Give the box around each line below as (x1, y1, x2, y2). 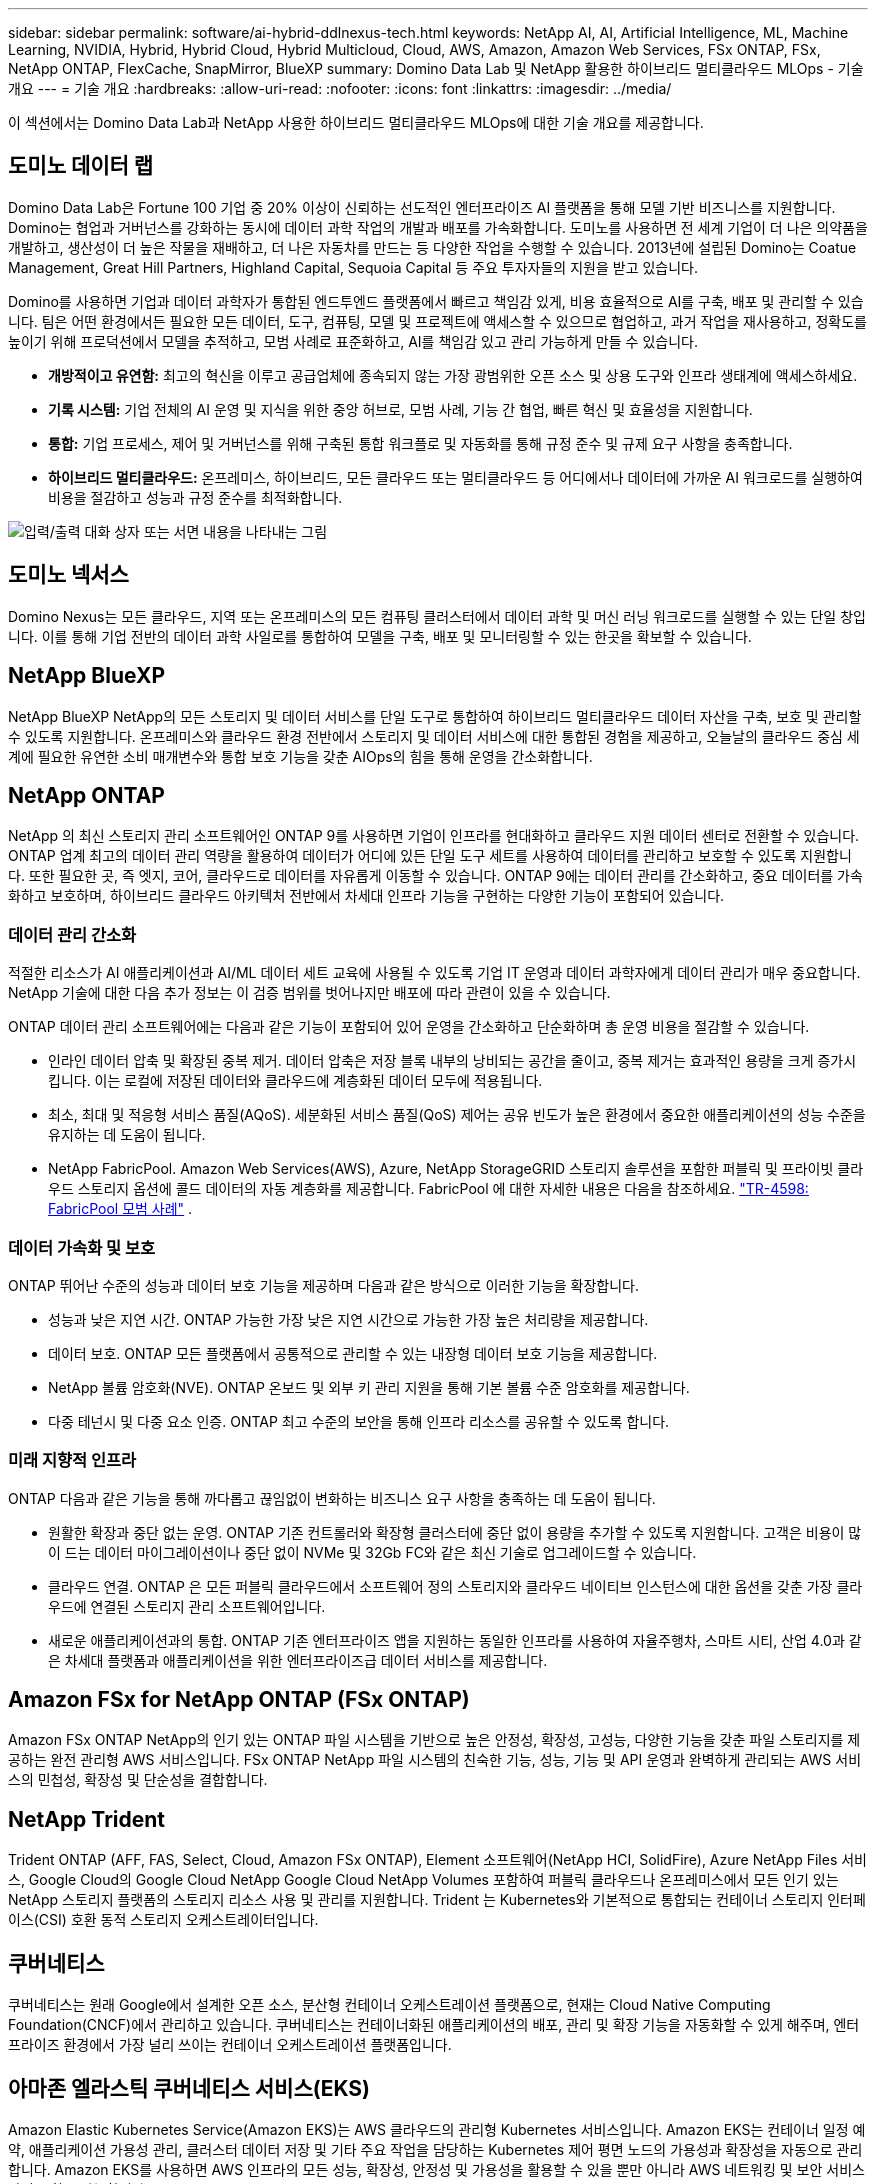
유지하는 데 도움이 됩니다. (48, 1126, 206, 1144)
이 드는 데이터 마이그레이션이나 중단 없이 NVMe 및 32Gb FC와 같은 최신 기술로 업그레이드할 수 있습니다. (48, 1543, 697, 1561)
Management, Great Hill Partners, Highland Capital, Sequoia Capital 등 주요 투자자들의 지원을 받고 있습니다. (8, 258, 699, 276)
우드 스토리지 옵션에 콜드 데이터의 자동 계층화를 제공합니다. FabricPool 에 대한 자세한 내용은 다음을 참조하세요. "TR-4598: (48, 1180, 809, 1198)
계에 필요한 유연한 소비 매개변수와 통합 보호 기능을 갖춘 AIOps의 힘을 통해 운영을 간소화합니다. (8, 747, 593, 765)
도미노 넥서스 (8, 562, 129, 588)
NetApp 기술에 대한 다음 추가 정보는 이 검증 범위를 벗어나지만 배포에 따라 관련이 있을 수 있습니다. (8, 984, 611, 1002)
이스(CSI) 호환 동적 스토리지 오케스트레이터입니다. (8, 1911, 319, 1929)
